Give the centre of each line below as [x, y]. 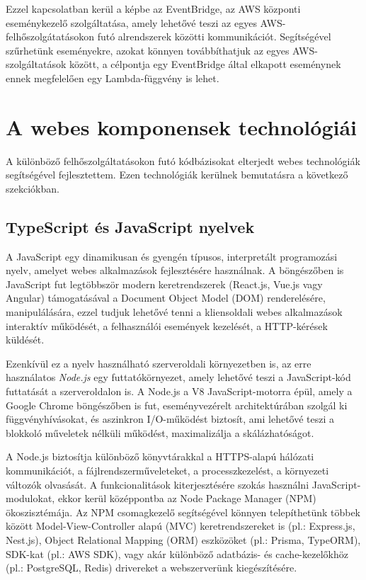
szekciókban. [33, 188]
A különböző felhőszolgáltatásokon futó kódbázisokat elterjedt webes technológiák [183, 160]
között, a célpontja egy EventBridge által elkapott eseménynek [205, 64]
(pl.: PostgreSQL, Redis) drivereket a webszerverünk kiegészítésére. [151, 568]
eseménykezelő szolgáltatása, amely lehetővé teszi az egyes [131, 22]
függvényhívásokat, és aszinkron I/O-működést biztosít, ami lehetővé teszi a [170, 419]
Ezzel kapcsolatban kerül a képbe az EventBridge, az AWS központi [153, 8]
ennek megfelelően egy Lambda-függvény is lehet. [113, 78]
